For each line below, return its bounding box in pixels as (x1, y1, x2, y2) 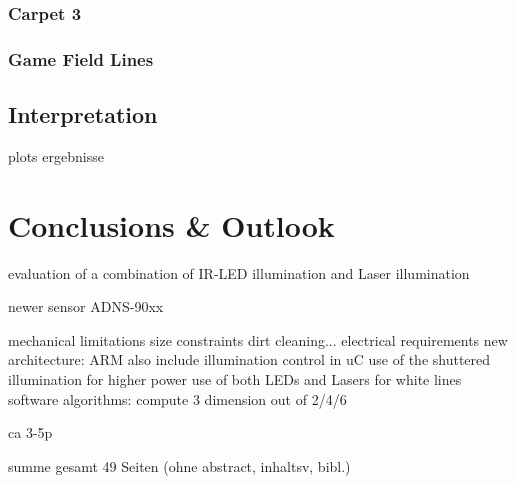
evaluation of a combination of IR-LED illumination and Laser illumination (8, 262, 470, 283)
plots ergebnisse (8, 145, 104, 166)
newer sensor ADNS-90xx (8, 296, 164, 317)
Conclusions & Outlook (8, 204, 335, 245)
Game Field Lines (8, 46, 154, 71)
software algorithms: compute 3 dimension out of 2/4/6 (8, 388, 347, 409)
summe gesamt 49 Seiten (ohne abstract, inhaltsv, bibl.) (8, 455, 351, 476)
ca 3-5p (8, 422, 53, 443)
